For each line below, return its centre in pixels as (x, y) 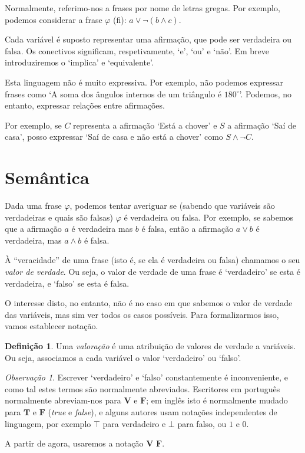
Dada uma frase (33, 206)
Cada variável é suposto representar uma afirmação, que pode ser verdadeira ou (148, 39)
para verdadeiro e (134, 423)
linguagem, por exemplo (48, 423)
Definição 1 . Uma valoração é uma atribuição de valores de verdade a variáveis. (150, 346)
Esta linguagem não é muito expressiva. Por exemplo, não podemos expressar (144, 82)
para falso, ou (202, 423)
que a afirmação (33, 229)
